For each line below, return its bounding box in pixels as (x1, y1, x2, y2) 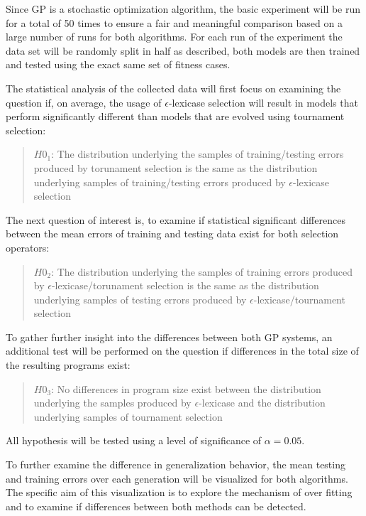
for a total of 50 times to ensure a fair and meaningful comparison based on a (6, 15, 343, 30)
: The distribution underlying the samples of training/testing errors (51, 146, 344, 161)
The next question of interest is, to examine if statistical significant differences (6, 212, 345, 227)
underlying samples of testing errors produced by (33, 291, 247, 306)
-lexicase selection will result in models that (168, 95, 358, 109)
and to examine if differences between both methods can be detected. (6, 498, 306, 513)
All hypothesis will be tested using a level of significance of (6, 433, 262, 448)
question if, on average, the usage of (6, 95, 162, 109)
